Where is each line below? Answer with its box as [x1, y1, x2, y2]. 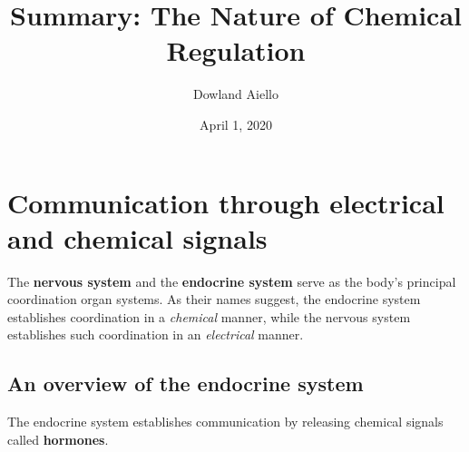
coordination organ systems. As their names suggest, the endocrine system [7, 290, 421, 309]
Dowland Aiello [193, 84, 278, 103]
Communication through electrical [7, 183, 445, 221]
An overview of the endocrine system [7, 369, 364, 398]
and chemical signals [7, 219, 268, 256]
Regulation [166, 32, 306, 69]
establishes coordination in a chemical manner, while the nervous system [7, 307, 411, 326]
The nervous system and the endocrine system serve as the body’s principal [7, 271, 456, 290]
